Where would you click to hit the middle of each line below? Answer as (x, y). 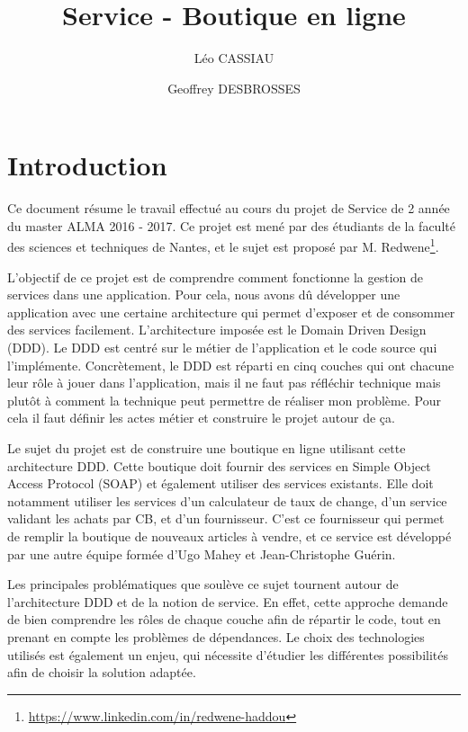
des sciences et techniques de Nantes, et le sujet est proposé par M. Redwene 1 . (223, 245)
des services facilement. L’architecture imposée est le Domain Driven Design (217, 330)
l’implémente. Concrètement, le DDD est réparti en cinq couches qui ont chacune (231, 365)
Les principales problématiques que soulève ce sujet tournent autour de (203, 584)
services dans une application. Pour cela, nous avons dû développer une (204, 295)
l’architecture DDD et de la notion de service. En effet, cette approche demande (228, 601)
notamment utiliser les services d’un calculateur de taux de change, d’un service (227, 500)
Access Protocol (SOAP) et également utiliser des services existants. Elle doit (220, 483)
